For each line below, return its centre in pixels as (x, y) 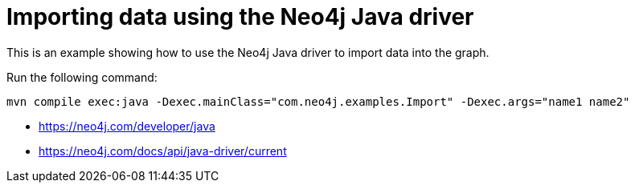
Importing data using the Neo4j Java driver (240, 17)
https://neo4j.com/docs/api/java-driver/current (163, 151)
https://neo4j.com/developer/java (127, 126)
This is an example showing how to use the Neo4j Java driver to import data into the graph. (248, 52)
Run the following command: (82, 77)
